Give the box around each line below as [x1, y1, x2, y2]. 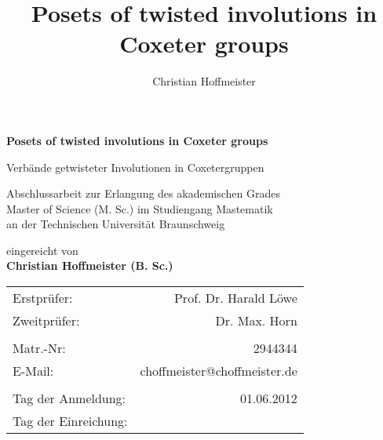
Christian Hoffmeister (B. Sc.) [6, 257, 173, 274]
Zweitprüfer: [13, 311, 80, 330]
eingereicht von [6, 242, 78, 258]
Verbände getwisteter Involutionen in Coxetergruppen [6, 158, 264, 175]
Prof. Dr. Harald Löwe [173, 289, 297, 307]
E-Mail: [13, 362, 54, 380]
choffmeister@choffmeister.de [140, 362, 297, 380]
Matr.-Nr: [13, 339, 66, 358]
